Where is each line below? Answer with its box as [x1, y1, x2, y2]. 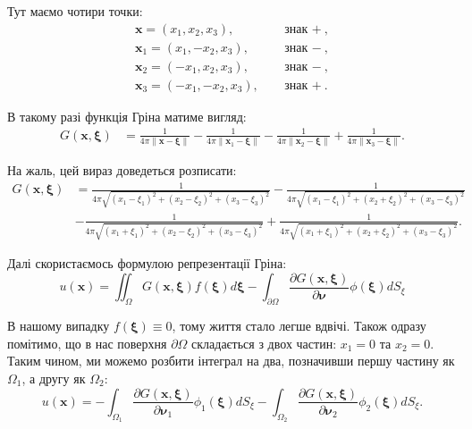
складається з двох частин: [191, 333, 337, 352]
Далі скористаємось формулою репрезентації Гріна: [7, 254, 287, 273]
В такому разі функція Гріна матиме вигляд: [7, 106, 247, 125]
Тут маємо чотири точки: [7, 2, 143, 20]
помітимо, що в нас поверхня [7, 333, 167, 352]
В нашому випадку [7, 316, 110, 335]
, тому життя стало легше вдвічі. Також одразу [172, 316, 426, 335]
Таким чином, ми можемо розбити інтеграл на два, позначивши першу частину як [7, 351, 455, 370]
